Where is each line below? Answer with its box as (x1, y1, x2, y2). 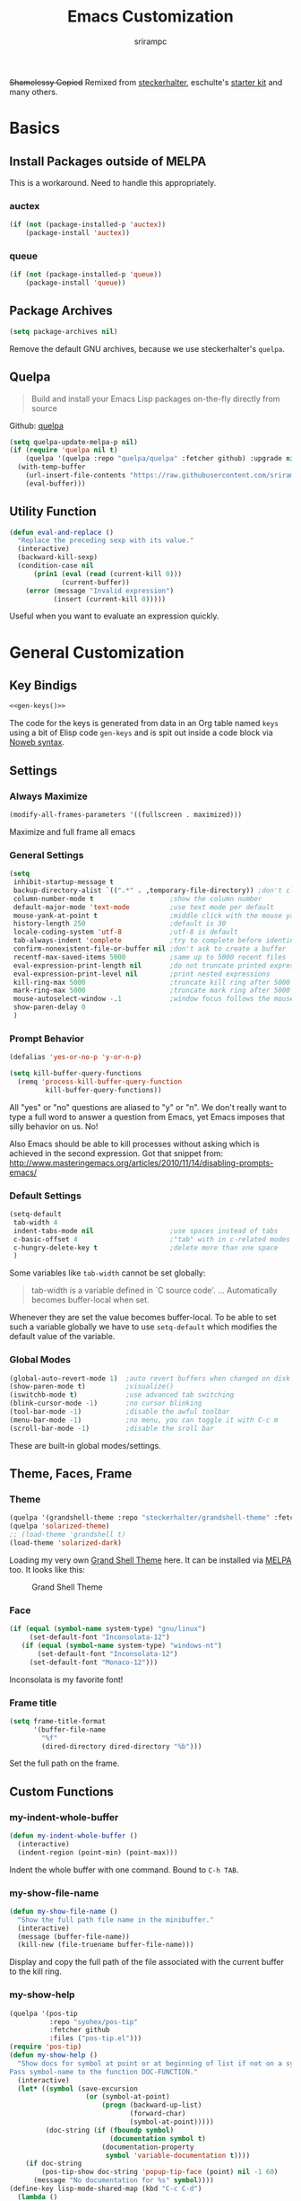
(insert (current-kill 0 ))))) (53, 594, 167, 603)
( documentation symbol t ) (108, 2134, 206, 2143)
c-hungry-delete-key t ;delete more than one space (13, 1243, 279, 1252)
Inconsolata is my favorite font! (9, 1674, 124, 1685)
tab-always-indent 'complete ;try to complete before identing (13, 936, 298, 945)
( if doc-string (25, 2159, 82, 2169)
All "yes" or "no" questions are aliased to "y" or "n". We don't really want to (9, 1101, 287, 1112)
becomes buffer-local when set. (30, 1294, 150, 1305)
